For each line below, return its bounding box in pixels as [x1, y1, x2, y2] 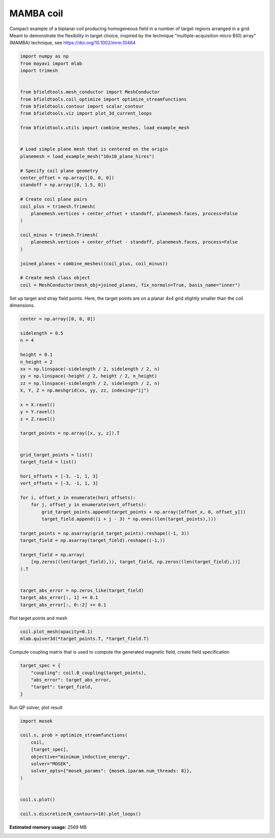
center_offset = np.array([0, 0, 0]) [20, 175, 115, 181]
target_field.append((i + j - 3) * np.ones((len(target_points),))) [41, 516, 216, 522]
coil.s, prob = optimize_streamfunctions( [20, 732, 128, 738]
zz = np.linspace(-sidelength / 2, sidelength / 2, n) [20, 380, 160, 386]
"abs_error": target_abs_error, [31, 677, 112, 683]
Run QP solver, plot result [9, 704, 63, 710]
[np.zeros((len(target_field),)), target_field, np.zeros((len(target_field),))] [31, 559, 240, 565]
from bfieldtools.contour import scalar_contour [20, 104, 144, 109]
